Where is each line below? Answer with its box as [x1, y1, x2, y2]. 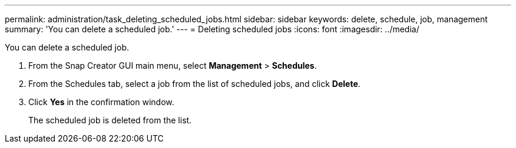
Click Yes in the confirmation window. [28, 97, 174, 107]
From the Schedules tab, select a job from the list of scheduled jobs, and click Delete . [28, 79, 360, 89]
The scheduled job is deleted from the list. [28, 115, 192, 125]
